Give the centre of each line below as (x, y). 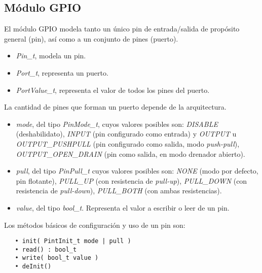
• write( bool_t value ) (57, 258)
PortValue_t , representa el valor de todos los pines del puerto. (113, 90)
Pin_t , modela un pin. (51, 56)
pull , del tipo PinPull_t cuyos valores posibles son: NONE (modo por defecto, (137, 171)
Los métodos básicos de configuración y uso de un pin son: (95, 225)
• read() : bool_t (46, 249)
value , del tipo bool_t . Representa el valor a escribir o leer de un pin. (123, 207)
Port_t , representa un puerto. (62, 72)
